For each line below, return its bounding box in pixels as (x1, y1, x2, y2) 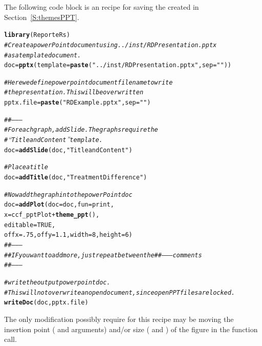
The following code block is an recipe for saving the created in (4, 2, 199, 12)
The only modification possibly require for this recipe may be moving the (4, 313, 234, 324)
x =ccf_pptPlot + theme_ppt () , (4, 211, 100, 219)
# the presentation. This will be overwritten (4, 89, 144, 96)
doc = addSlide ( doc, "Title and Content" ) (4, 146, 133, 154)
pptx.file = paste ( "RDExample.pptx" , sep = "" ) (4, 99, 151, 107)
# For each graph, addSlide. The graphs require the (4, 126, 158, 134)
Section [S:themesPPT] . (4, 11, 79, 22)
